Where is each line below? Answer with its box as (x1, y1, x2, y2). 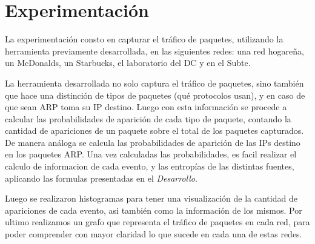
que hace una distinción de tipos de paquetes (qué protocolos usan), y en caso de (5, 88, 305, 101)
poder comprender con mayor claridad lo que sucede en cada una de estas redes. (5, 228, 302, 240)
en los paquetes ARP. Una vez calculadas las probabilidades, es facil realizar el (5, 148, 297, 160)
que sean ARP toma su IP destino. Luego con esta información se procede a (5, 101, 287, 113)
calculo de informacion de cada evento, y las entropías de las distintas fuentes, (5, 160, 294, 173)
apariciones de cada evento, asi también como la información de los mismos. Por (5, 203, 302, 216)
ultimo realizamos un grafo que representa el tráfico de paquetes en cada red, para (5, 216, 310, 228)
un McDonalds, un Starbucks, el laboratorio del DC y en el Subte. (5, 56, 251, 69)
